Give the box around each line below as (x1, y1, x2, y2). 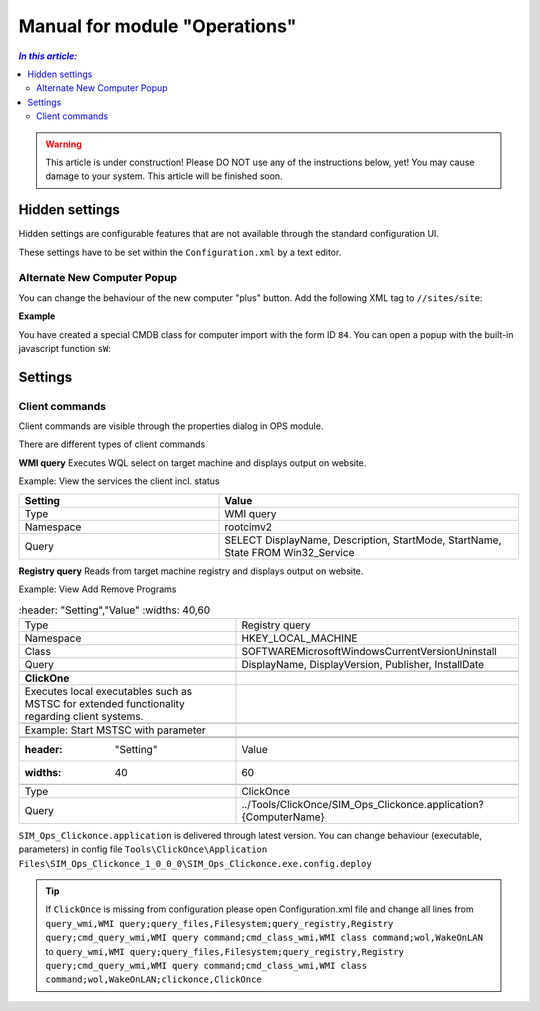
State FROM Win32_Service (224, 545, 355, 559)
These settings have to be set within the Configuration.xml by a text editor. (18, 246, 342, 258)
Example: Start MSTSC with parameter (24, 723, 207, 737)
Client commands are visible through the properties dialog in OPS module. (18, 420, 324, 432)
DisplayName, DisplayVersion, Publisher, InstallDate (241, 657, 485, 671)
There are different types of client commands (18, 438, 206, 450)
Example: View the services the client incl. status (18, 475, 220, 487)
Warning (45, 138, 82, 150)
